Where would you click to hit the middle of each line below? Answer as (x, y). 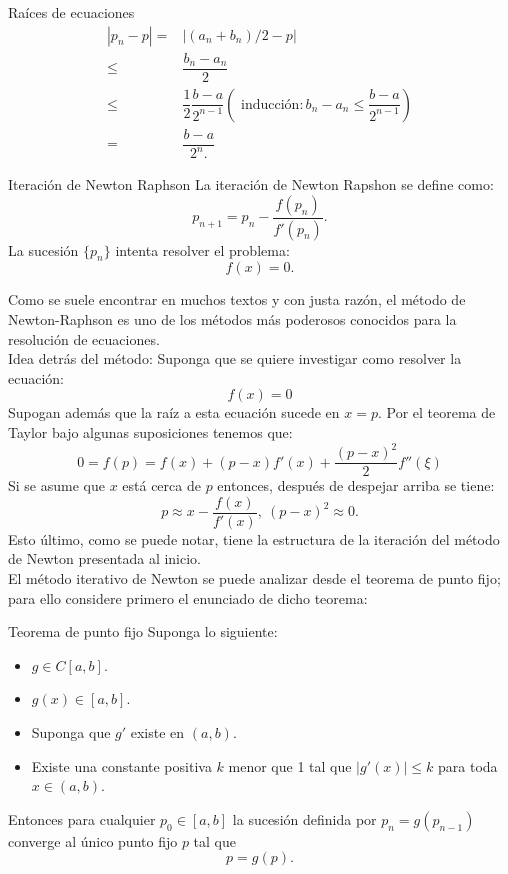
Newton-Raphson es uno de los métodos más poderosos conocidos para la (232, 319)
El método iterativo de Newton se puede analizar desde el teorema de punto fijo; (254, 578)
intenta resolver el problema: (202, 249)
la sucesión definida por (304, 818)
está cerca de (161, 485)
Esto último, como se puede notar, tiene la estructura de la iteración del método (254, 538)
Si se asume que (56, 485)
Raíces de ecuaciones (71, 12)
